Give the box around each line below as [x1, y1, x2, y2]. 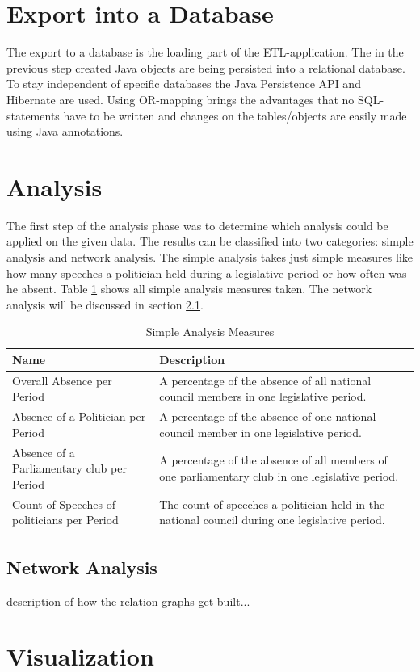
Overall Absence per [12, 372, 112, 388]
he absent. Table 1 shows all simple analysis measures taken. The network [6, 280, 372, 297]
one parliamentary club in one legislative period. [159, 468, 399, 485]
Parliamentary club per [12, 460, 127, 477]
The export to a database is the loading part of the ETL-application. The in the [6, 44, 404, 61]
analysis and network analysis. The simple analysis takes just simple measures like [6, 249, 414, 265]
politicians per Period [12, 511, 119, 528]
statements [6, 107, 60, 124]
